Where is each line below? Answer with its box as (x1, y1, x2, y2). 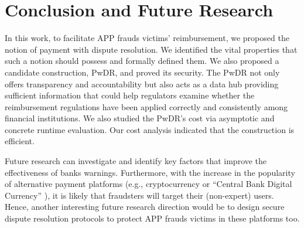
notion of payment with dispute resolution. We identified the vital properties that (5, 43, 298, 55)
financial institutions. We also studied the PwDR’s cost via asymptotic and (5, 112, 275, 124)
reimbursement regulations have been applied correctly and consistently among (5, 100, 288, 113)
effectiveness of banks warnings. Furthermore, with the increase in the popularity (5, 166, 295, 178)
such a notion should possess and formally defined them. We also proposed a (5, 55, 279, 67)
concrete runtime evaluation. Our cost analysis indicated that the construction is (5, 123, 295, 135)
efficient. (5, 135, 35, 147)
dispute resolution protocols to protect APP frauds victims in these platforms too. (5, 212, 300, 224)
